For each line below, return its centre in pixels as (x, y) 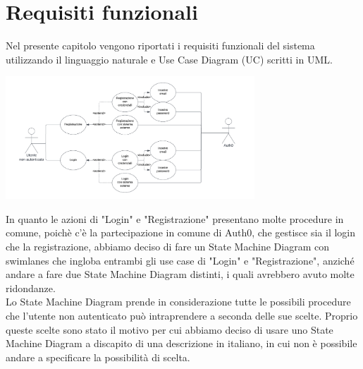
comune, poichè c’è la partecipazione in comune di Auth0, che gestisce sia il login (181, 232)
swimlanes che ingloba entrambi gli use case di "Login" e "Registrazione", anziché (180, 260)
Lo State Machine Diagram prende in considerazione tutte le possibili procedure (178, 302)
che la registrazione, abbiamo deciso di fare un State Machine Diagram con (167, 247)
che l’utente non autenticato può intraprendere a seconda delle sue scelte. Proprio (182, 316)
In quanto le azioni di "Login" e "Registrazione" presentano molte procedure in (175, 218)
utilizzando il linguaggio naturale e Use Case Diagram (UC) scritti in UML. (169, 59)
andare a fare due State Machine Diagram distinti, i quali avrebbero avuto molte (180, 274)
